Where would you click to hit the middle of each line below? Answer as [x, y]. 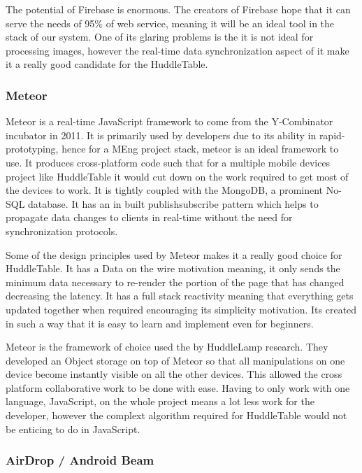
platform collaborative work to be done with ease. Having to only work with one [178, 387]
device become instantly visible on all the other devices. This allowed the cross [174, 374]
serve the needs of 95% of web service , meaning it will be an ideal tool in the [170, 23]
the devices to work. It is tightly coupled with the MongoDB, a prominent [165, 190]
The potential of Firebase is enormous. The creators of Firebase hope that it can [178, 9]
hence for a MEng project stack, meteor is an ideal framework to [200, 149]
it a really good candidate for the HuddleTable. [107, 64]
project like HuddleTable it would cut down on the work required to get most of [177, 176]
